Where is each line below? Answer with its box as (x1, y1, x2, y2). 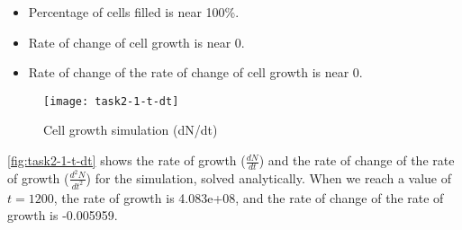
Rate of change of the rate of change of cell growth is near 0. (28, 63, 363, 82)
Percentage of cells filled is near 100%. (28, 3, 240, 21)
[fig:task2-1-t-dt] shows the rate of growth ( (7, 151, 246, 170)
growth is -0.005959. (7, 206, 118, 225)
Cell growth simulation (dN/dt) (43, 120, 218, 139)
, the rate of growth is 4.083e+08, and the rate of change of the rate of (53, 188, 444, 207)
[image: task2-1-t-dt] (43, 94, 179, 108)
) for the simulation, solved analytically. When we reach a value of (86, 168, 451, 187)
